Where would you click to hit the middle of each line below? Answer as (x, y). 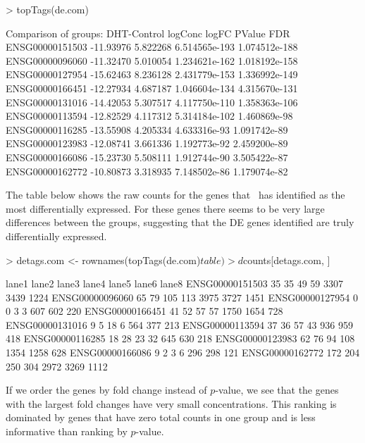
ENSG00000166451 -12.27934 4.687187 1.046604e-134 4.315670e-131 (152, 88)
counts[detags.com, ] (286, 260)
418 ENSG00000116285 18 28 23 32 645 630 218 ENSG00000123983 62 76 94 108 (180, 338)
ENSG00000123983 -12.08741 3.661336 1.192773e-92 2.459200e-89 (147, 143)
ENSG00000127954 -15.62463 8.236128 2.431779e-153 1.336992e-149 (152, 74)
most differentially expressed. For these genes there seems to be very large (165, 208)
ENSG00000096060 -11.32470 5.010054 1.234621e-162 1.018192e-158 (152, 60)
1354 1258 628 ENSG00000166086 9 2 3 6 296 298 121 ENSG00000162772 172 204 (183, 352)
